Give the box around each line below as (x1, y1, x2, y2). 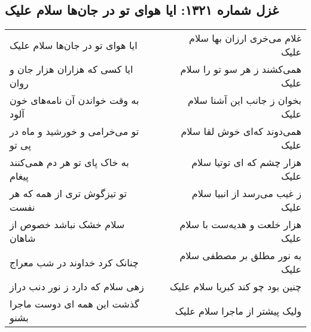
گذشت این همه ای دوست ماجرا (10, 297, 139, 311)
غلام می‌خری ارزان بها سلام (189, 31, 301, 45)
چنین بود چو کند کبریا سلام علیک (170, 279, 301, 294)
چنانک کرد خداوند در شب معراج (10, 255, 139, 269)
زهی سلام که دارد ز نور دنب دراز (10, 279, 144, 294)
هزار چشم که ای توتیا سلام (191, 155, 301, 170)
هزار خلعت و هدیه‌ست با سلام (179, 217, 301, 232)
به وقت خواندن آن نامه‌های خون (10, 93, 139, 107)
